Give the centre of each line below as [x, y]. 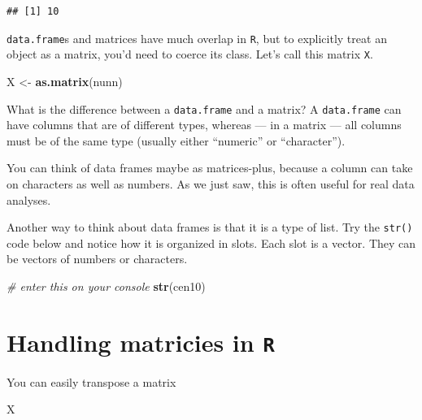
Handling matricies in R [141, 342]
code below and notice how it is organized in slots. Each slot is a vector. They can [211, 242]
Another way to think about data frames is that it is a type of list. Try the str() [210, 227]
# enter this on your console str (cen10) [106, 286]
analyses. [29, 199]
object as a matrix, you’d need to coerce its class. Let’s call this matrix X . [190, 54]
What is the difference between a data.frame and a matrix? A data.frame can [204, 108]
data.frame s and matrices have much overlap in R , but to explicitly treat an [197, 38]
